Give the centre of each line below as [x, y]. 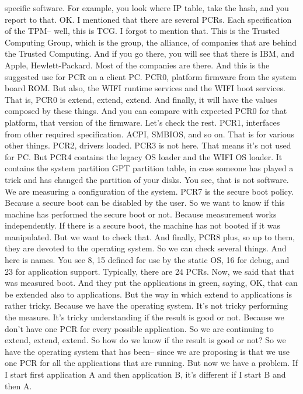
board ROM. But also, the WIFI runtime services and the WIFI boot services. [145, 88]
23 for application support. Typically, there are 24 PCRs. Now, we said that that [149, 271]
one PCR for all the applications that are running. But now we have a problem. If [151, 363]
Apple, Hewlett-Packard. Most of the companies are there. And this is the [137, 65]
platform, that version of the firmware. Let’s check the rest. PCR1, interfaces [142, 122]
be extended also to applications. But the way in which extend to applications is [149, 294]
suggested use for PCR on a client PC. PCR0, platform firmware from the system [151, 76]
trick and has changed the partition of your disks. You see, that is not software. [147, 179]
